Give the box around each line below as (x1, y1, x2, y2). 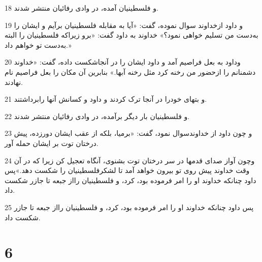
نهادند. (5, 76, 23, 87)
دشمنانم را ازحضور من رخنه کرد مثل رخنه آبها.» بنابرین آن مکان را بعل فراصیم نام (5, 66, 256, 77)
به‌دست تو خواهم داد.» (5, 39, 72, 50)
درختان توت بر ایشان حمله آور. (5, 137, 99, 148)
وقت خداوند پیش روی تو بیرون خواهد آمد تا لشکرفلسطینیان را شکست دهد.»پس (5, 165, 250, 176)
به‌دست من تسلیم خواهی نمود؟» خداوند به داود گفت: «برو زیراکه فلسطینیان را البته (5, 30, 258, 40)
